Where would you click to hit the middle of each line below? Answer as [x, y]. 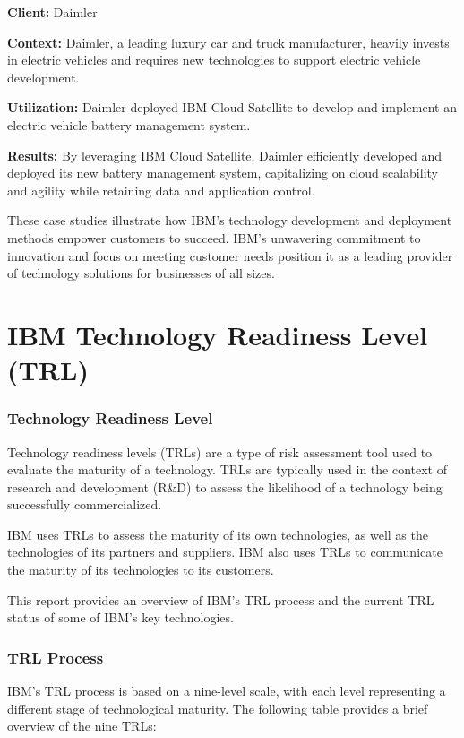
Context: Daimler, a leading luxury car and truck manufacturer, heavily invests [228, 42]
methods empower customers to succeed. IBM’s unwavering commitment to [214, 237]
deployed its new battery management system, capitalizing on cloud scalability [223, 173]
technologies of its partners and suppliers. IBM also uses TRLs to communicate [225, 552]
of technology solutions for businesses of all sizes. [141, 273]
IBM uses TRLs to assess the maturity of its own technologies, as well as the [218, 534]
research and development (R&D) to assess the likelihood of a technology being [225, 486]
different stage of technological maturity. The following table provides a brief [218, 708]
